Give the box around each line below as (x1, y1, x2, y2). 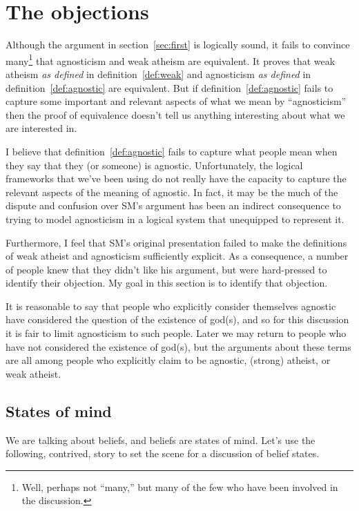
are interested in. (6, 121, 77, 135)
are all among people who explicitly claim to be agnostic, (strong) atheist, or (6, 353, 331, 367)
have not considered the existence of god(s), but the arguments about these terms (6, 339, 351, 354)
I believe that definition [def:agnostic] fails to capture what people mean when (6, 144, 338, 158)
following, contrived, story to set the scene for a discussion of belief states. (6, 446, 320, 461)
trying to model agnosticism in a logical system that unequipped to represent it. (6, 211, 345, 226)
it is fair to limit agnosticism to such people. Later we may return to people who (6, 326, 347, 340)
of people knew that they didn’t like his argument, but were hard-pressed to (6, 262, 327, 276)
